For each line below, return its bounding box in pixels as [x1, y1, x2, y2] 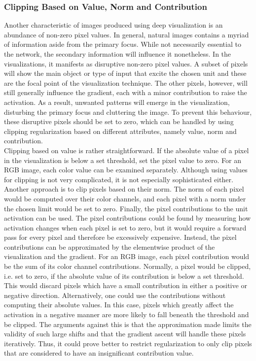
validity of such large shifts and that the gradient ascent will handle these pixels [4, 328, 246, 339]
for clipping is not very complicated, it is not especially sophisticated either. [4, 174, 233, 184]
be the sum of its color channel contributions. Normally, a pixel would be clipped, [4, 261, 251, 271]
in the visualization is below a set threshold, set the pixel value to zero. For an [4, 155, 241, 165]
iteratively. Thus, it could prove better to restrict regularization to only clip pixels [4, 338, 252, 348]
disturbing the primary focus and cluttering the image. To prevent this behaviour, [4, 106, 252, 117]
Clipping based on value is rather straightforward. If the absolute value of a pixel [4, 145, 249, 155]
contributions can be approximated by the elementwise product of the [4, 241, 215, 252]
